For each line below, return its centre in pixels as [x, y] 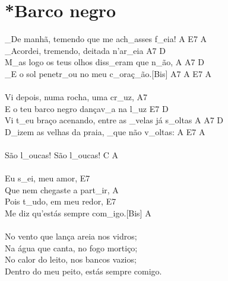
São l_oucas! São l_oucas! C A [62, 155]
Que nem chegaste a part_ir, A [62, 189]
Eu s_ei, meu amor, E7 [47, 178]
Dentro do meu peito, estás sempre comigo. [83, 271]
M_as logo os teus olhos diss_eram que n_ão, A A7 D [104, 62]
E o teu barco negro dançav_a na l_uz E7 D [87, 108]
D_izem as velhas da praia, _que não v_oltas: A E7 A [105, 131]
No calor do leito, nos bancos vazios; [71, 259]
